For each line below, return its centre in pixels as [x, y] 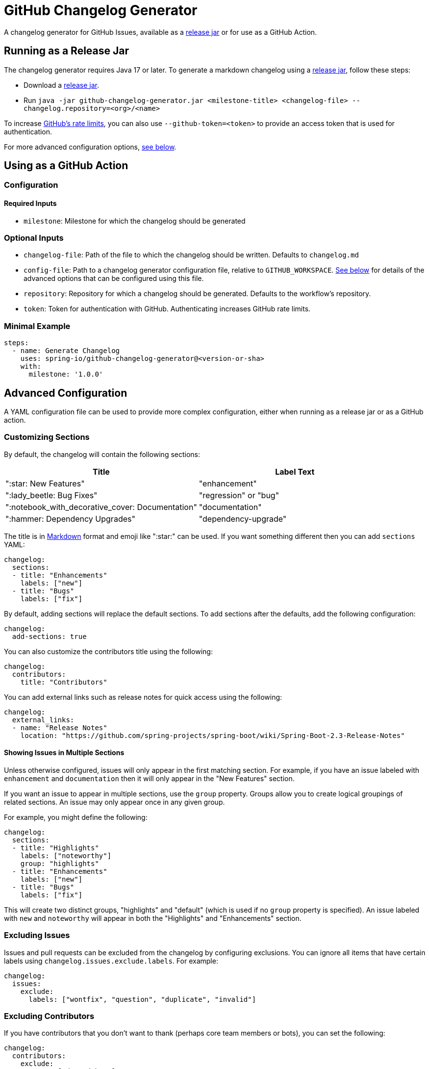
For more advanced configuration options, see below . [90, 147]
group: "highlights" [60, 863]
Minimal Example [37, 326]
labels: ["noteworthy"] [66, 855]
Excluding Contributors [49, 1016]
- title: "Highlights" [55, 848]
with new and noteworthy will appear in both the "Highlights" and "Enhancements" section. [153, 918]
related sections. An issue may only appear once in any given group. [114, 802]
